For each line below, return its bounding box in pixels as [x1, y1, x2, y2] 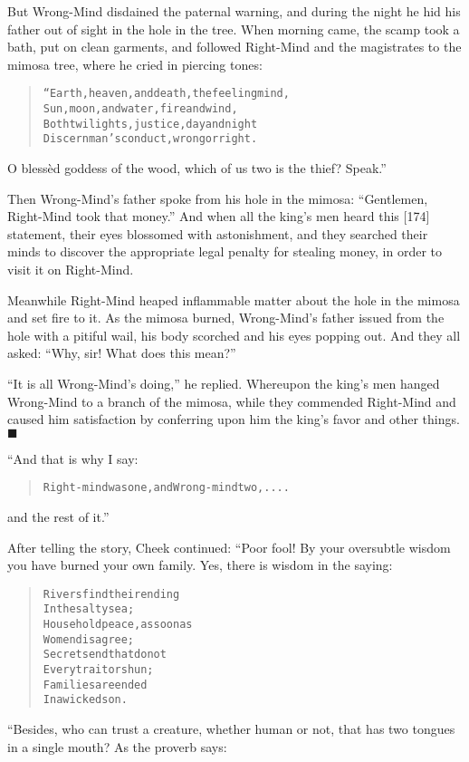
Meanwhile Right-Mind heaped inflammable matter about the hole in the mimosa [7, 290, 460, 309]
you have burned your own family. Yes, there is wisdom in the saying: [7, 555, 393, 574]
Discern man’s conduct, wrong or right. [43, 132, 258, 146]
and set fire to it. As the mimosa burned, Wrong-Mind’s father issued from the [7, 308, 445, 327]
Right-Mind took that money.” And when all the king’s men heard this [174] [7, 207, 430, 226]
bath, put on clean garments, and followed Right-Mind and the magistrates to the [7, 37, 462, 56]
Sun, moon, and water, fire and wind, [43, 102, 238, 116]
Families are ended [43, 678, 148, 691]
